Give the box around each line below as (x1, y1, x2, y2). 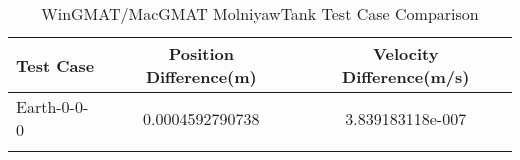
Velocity (373, 42, 439, 65)
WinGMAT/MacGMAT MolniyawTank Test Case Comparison (41, 2, 479, 25)
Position (168, 42, 234, 65)
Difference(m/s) (342, 65, 470, 88)
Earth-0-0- (16, 95, 89, 118)
